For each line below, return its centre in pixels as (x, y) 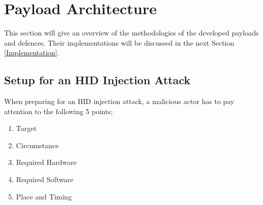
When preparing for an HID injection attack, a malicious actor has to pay (119, 101)
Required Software (45, 179)
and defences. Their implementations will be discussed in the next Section (119, 42)
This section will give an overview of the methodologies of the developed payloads (131, 33)
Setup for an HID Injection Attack (97, 80)
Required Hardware (46, 162)
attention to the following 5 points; (59, 111)
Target (26, 128)
